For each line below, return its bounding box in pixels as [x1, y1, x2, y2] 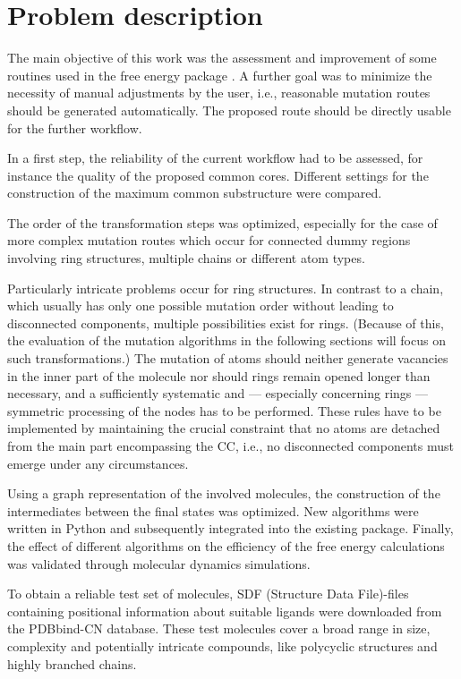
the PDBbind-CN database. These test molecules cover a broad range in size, [7, 619, 431, 638]
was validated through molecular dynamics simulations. [7, 554, 311, 573]
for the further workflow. [7, 118, 142, 137]
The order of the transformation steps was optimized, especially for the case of [7, 213, 438, 232]
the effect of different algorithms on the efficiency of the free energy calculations [7, 536, 445, 555]
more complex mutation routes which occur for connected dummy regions [7, 231, 411, 250]
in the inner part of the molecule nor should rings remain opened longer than [7, 366, 431, 385]
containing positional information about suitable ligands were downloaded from [7, 601, 442, 620]
